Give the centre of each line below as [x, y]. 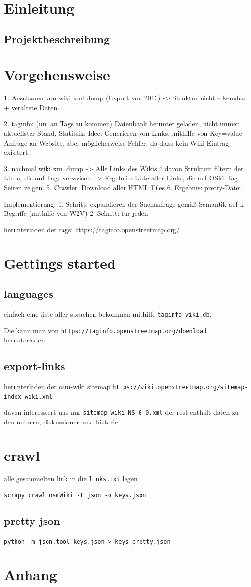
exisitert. [17, 152]
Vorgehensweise [57, 74]
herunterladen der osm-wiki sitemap [57, 386]
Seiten [13, 188]
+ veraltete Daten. [32, 107]
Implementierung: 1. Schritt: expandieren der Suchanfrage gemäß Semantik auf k [124, 204]
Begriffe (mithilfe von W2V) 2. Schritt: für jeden [76, 213]
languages [29, 294]
